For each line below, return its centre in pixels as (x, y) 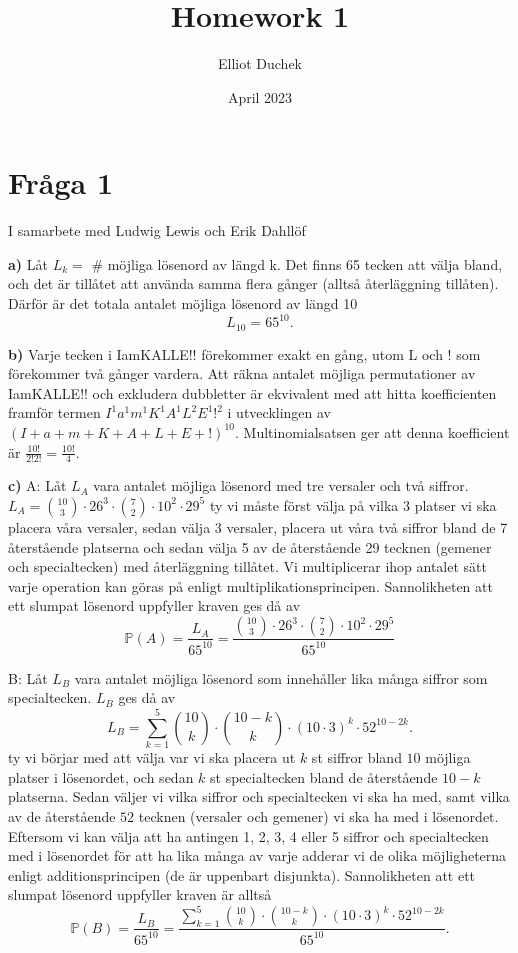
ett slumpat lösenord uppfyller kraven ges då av (154, 605)
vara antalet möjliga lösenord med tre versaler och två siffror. (281, 485)
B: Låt (28, 677)
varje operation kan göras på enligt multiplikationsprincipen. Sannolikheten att (250, 585)
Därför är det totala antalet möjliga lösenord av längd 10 (183, 303)
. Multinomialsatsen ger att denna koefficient (372, 431)
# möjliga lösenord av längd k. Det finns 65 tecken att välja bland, (297, 263)
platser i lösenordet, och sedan (101, 776)
